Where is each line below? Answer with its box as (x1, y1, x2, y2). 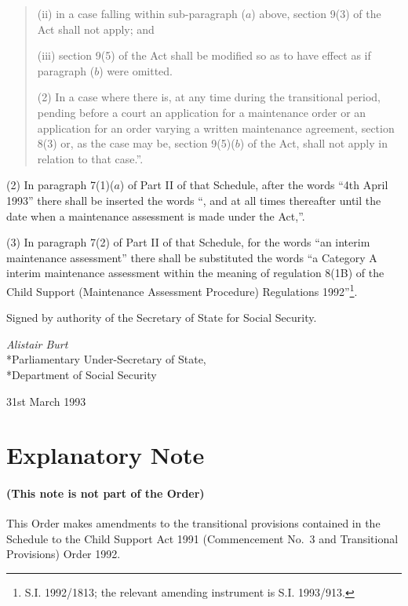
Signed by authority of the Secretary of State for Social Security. (6, 309, 317, 326)
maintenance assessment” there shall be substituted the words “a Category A (6, 249, 377, 265)
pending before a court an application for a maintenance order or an (37, 104, 366, 120)
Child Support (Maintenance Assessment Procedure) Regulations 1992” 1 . (6, 280, 358, 299)
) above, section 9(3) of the (251, 5, 381, 21)
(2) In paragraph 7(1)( (6, 177, 115, 193)
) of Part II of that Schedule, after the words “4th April (119, 177, 388, 193)
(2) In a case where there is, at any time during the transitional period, (37, 89, 381, 105)
